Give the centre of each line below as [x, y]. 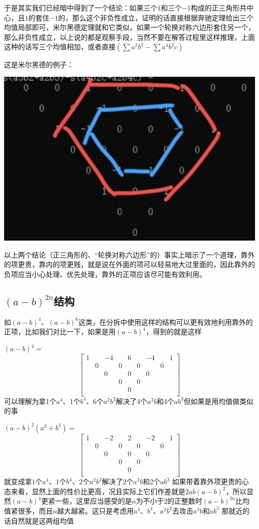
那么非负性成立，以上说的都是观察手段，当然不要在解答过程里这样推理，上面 [129, 37]
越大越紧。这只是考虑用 [95, 510]
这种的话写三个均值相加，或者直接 [60, 47]
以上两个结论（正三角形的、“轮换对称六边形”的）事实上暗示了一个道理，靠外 [129, 254]
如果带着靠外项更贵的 [207, 481]
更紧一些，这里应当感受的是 [86, 501]
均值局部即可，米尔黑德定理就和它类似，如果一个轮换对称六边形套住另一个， [129, 27]
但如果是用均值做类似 [218, 401]
